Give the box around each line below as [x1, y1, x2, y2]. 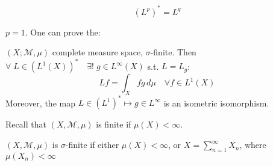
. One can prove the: [25, 25, 101, 38]
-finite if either [65, 138, 119, 151]
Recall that [5, 118, 46, 131]
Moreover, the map [5, 96, 75, 109]
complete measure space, [52, 46, 143, 58]
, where [239, 138, 266, 151]
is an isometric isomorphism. [163, 96, 269, 109]
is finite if [96, 118, 131, 131]
